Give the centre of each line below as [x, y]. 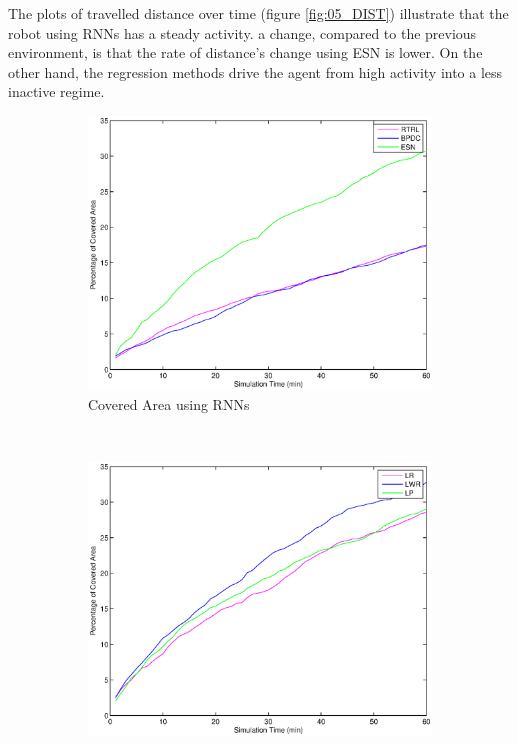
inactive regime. [56, 91]
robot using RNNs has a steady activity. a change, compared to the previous [242, 32]
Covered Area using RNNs [169, 403]
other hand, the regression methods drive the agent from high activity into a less [255, 71]
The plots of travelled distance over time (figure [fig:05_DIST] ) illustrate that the [258, 13]
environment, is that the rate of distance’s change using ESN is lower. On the [245, 52]
